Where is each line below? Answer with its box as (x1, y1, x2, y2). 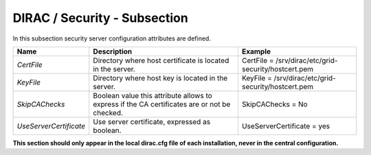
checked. (93, 108, 124, 117)
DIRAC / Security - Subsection (12, 10, 188, 25)
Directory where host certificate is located (93, 56, 229, 65)
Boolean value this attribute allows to (93, 91, 212, 100)
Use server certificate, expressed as (93, 117, 211, 126)
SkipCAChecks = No (241, 99, 308, 109)
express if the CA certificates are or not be (93, 99, 231, 109)
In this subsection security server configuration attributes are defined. (12, 34, 211, 43)
